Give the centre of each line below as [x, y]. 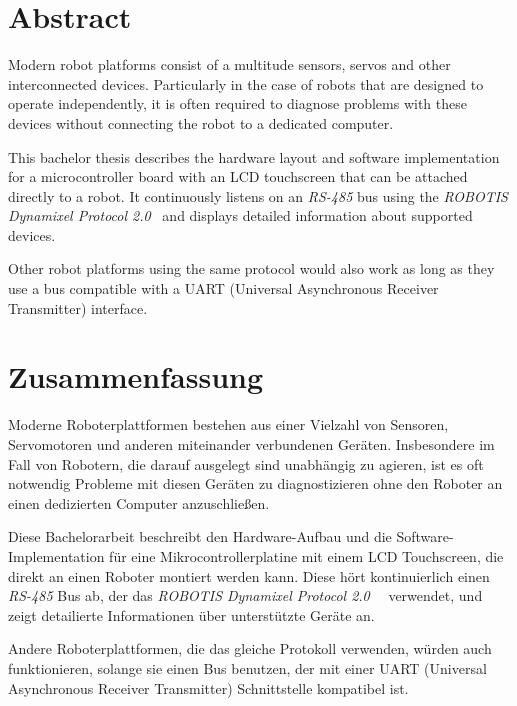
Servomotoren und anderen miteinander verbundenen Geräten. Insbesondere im [251, 443]
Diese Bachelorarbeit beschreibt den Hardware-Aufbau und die [200, 536]
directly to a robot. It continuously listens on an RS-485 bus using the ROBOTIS [258, 195]
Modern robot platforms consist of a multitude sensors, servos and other [229, 64]
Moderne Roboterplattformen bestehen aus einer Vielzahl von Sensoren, [228, 424]
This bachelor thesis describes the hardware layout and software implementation [254, 156]
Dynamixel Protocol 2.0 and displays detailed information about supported [240, 215]
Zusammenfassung [136, 376]
